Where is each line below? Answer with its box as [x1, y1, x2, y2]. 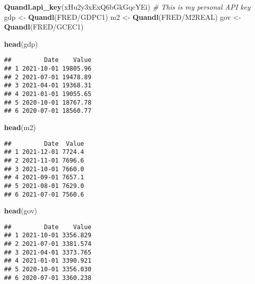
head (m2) [4, 121, 36, 132]
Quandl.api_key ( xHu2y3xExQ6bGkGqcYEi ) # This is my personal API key [4, 2, 250, 12]
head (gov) [4, 205, 38, 216]
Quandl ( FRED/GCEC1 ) [4, 21, 84, 32]
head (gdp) [4, 38, 38, 49]
